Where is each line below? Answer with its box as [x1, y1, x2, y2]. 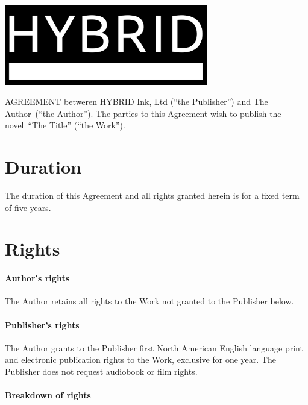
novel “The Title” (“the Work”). [5, 119, 125, 131]
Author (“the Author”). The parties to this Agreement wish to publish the [5, 107, 281, 119]
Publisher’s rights [5, 318, 80, 331]
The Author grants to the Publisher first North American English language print [5, 341, 303, 354]
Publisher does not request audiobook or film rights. [5, 365, 198, 377]
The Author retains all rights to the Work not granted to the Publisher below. [5, 295, 294, 307]
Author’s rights [5, 272, 70, 284]
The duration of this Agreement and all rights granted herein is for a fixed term [5, 189, 300, 202]
